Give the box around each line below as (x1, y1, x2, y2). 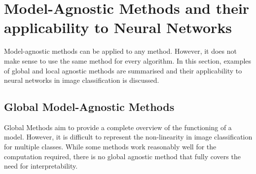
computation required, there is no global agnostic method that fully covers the (4, 151, 241, 161)
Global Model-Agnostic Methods (4, 99, 175, 114)
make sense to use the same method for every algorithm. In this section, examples (4, 55, 252, 66)
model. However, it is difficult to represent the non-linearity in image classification (4, 132, 253, 142)
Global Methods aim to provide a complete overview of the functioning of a (4, 122, 232, 132)
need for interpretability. (4, 161, 78, 171)
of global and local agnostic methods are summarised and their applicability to (4, 65, 242, 75)
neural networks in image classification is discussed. (4, 75, 159, 85)
